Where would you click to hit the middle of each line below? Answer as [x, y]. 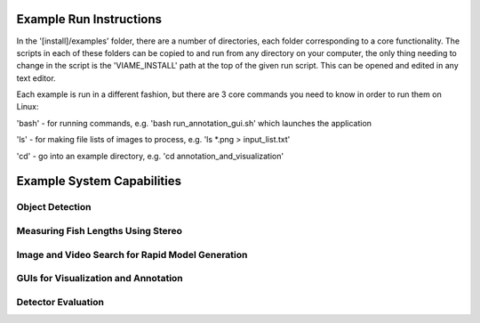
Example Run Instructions [89, 19]
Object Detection [54, 207]
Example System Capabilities [99, 181]
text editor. [36, 78]
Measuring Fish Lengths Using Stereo [99, 230]
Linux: [28, 107]
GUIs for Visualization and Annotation [100, 279]
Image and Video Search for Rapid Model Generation [132, 254]
